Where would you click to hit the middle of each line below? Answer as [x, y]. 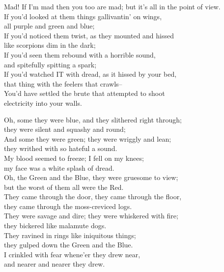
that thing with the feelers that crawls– [63, 83]
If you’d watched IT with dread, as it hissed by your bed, [90, 74]
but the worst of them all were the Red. [64, 187]
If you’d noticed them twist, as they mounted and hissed [89, 35]
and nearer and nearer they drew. [55, 264]
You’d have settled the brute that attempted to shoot [84, 93]
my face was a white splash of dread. [59, 167]
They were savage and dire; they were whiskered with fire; [91, 216]
